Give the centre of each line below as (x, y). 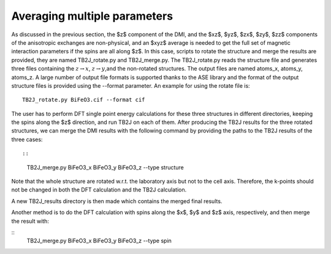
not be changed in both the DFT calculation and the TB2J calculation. (99, 190)
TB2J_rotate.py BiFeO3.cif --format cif (84, 100)
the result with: (30, 221)
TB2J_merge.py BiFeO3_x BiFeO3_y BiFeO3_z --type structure (105, 167)
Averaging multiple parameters (92, 16)
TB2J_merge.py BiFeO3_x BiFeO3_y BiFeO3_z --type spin (99, 241)
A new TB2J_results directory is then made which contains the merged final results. (117, 201)
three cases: (27, 139)
